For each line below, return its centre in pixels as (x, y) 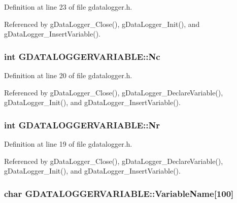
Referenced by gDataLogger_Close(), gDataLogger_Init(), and (102, 24)
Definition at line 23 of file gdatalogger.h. (68, 7)
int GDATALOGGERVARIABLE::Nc (82, 56)
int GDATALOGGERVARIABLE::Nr (82, 125)
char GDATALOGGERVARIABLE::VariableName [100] (119, 193)
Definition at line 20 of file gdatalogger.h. (68, 75)
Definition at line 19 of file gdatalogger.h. (68, 144)
